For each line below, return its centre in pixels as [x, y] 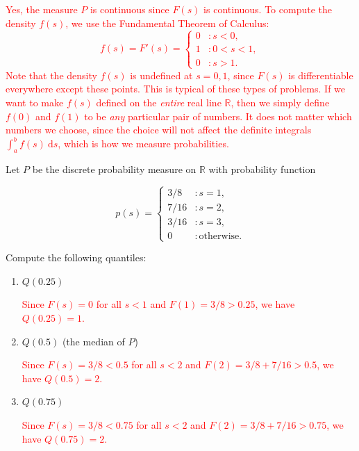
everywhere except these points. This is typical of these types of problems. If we [176, 89]
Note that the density [51, 75]
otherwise [219, 236]
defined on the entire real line [159, 102]
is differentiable [321, 75]
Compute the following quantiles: [76, 257]
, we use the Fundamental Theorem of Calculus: [167, 23]
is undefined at [161, 75]
